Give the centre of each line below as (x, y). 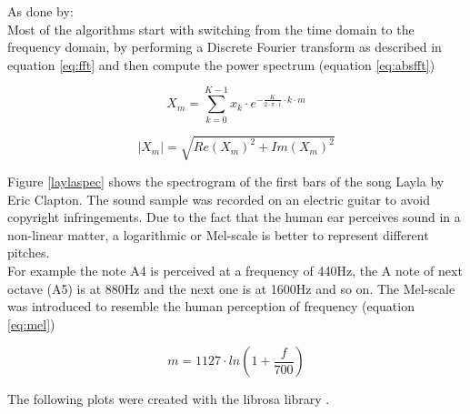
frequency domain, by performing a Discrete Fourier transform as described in (225, 47)
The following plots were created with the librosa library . (169, 399)
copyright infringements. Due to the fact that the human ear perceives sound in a (234, 217)
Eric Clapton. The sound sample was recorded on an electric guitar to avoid (219, 199)
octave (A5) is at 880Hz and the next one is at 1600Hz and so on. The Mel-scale (231, 288)
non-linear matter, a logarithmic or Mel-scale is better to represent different (218, 234)
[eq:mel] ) (31, 323)
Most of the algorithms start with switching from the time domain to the (211, 29)
